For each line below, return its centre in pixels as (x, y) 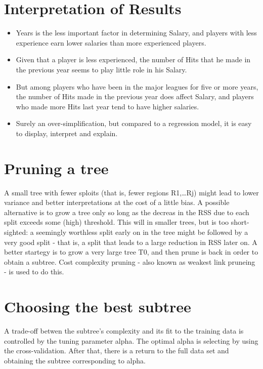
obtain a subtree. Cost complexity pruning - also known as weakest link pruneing (130, 261)
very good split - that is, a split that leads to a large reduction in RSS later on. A (131, 242)
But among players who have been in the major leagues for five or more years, (137, 86)
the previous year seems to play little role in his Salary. (101, 69)
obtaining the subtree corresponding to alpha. (75, 360)
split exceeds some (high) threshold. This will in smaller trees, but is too (117, 222)
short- (240, 222)
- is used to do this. (34, 272)
